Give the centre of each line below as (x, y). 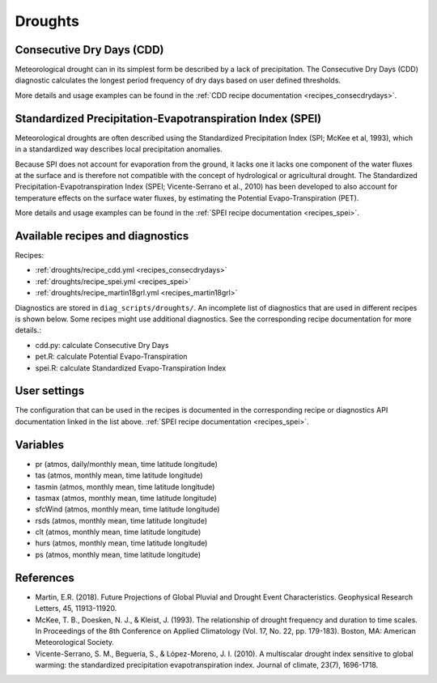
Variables (40, 445)
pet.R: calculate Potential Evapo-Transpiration (111, 357)
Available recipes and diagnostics (102, 236)
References (45, 577)
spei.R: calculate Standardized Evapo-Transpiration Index (131, 367)
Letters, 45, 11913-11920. (76, 609)
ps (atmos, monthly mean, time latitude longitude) (118, 554)
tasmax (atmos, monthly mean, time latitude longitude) (126, 498)
